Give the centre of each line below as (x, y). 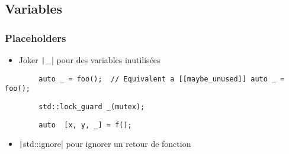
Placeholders (36, 37)
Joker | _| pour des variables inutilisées (89, 60)
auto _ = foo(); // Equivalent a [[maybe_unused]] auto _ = (162, 79)
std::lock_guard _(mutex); (92, 107)
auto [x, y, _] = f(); (85, 125)
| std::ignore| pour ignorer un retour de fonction (105, 144)
